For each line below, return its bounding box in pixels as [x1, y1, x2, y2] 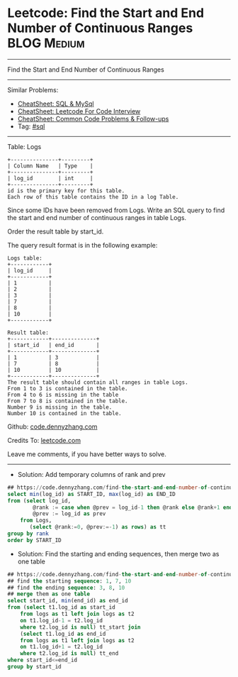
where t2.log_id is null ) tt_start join [20, 623, 141, 631]
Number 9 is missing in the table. [7, 403, 113, 411]
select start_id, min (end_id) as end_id [7, 598, 129, 605]
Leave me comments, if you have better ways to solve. [7, 449, 166, 458]
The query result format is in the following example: [7, 241, 158, 249]
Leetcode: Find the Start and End [7, 5, 204, 21]
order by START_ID [7, 536, 62, 544]
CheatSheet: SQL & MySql [17, 99, 94, 108]
